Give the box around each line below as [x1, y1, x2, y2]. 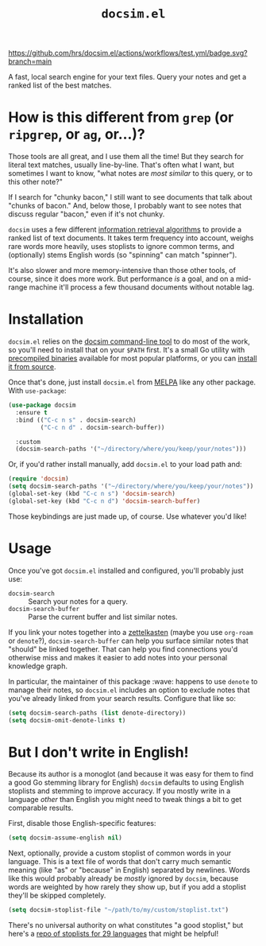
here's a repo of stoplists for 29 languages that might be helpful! [8, 929, 219, 939]
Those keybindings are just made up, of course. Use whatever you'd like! [8, 512, 247, 521]
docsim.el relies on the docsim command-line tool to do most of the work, [8, 337, 250, 346]
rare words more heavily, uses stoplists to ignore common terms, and [8, 242, 235, 251]
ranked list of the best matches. [8, 80, 112, 90]
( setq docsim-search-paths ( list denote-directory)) [8, 709, 187, 717]
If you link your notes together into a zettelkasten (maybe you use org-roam [8, 627, 253, 637]
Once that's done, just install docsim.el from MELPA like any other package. [8, 377, 256, 387]
